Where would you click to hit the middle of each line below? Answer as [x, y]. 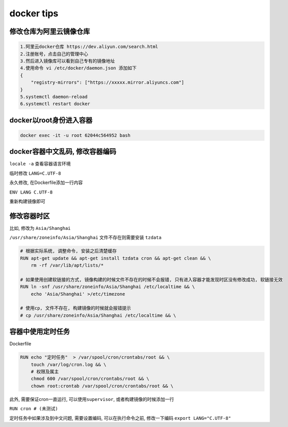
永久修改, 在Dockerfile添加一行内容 [46, 183]
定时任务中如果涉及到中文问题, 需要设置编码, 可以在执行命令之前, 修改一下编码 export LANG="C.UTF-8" [120, 418]
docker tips [34, 13]
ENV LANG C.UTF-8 [31, 192]
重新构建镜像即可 [27, 201]
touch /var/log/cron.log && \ [69, 364]
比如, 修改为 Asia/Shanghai [40, 228]
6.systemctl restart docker [55, 104]
